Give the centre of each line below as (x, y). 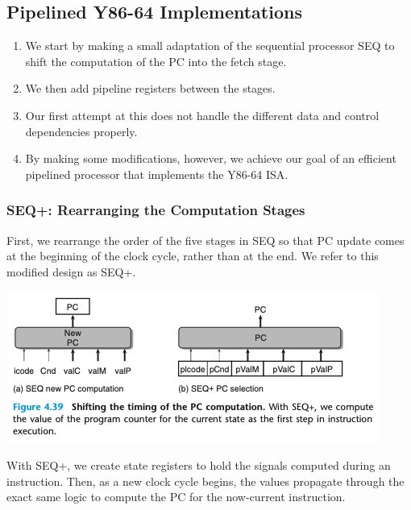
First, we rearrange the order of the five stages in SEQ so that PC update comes (205, 240)
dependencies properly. (81, 131)
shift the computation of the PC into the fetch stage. (156, 61)
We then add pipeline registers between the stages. (150, 88)
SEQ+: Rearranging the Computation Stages (156, 210)
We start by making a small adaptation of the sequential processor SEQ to (210, 46)
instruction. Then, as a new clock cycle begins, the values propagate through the (205, 481)
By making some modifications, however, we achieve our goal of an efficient (211, 158)
